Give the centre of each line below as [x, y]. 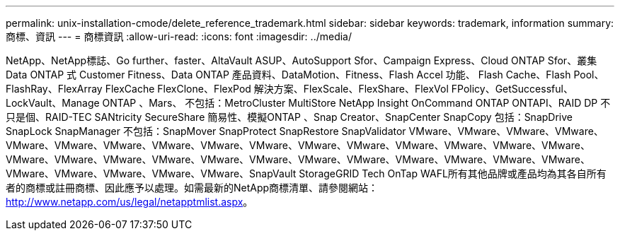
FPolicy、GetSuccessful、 [512, 89]
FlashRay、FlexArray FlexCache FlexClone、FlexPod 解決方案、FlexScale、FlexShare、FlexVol [227, 89]
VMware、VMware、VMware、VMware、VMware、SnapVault [151, 173]
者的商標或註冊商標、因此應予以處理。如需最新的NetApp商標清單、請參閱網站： [192, 188]
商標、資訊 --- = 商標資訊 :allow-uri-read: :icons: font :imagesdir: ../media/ [179, 36]
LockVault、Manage [53, 103]
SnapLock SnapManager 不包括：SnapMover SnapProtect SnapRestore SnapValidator [206, 131]
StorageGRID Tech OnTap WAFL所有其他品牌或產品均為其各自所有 [453, 173]
